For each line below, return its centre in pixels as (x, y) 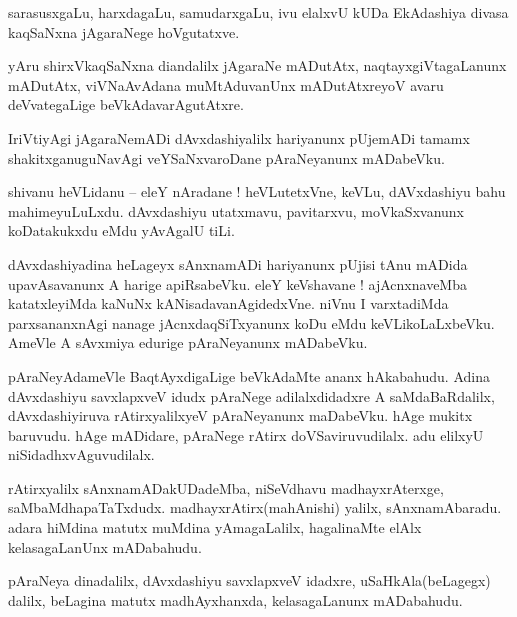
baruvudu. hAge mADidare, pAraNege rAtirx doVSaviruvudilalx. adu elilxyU (246, 434)
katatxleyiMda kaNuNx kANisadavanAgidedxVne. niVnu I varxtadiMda (228, 303)
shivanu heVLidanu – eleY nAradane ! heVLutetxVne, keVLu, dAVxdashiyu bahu (257, 191)
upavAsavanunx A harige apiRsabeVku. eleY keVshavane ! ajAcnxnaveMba (237, 283)
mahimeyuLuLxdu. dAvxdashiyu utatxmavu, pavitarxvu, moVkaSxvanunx (236, 210)
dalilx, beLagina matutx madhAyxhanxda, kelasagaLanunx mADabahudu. (235, 599)
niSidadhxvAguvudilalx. (81, 454)
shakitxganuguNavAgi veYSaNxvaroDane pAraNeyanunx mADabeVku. (226, 157)
